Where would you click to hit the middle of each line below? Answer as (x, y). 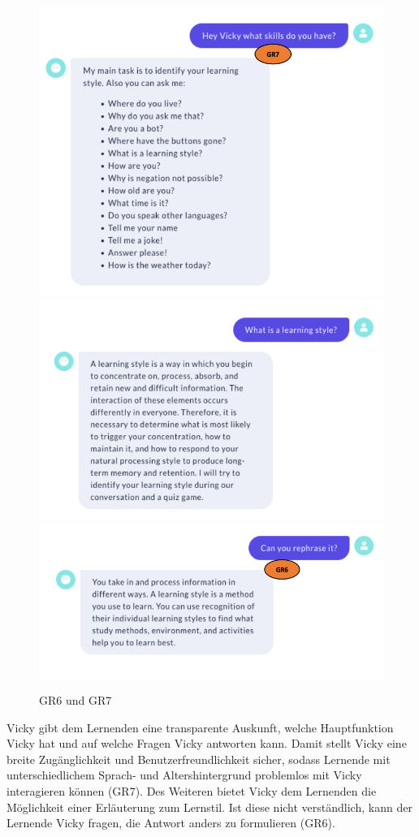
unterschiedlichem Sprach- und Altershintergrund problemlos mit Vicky (184, 775)
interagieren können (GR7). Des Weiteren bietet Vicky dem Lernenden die (192, 791)
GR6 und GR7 (76, 700)
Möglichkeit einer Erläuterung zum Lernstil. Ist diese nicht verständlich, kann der (209, 807)
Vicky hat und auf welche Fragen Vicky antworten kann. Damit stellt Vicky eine (207, 743)
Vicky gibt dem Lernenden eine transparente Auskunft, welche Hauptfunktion (200, 727)
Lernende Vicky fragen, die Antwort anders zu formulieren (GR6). (171, 823)
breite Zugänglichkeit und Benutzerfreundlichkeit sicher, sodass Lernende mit (199, 759)
